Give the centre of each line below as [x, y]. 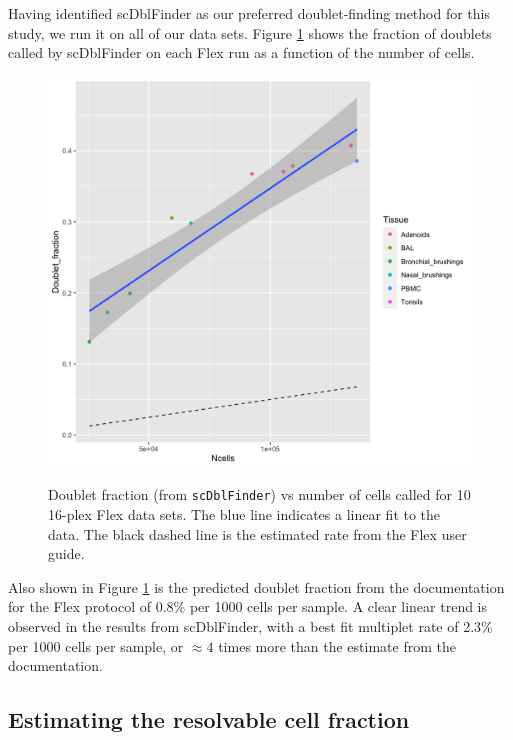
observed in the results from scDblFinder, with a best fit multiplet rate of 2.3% [250, 626]
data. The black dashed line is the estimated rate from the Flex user [257, 533]
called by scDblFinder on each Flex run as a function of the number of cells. [241, 52]
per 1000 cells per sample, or [96, 645]
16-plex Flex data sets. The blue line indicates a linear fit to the [244, 514]
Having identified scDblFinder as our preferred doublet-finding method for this [249, 13]
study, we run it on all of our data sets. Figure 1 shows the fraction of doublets [250, 32]
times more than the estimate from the [337, 645]
